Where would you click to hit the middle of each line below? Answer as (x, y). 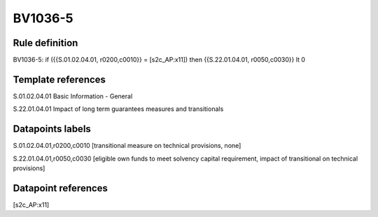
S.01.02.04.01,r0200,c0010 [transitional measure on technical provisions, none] (127, 146)
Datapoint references (61, 188)
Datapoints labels (52, 129)
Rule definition (45, 43)
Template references (59, 79)
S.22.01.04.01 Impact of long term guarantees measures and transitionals (118, 109)
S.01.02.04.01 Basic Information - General (73, 96)
